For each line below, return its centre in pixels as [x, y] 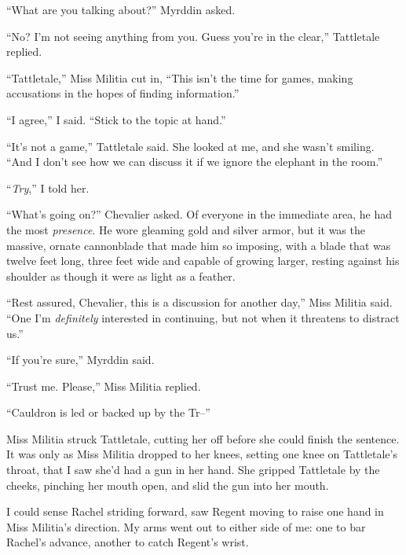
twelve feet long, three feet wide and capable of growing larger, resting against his [203, 261]
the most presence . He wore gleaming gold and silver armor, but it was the [186, 229]
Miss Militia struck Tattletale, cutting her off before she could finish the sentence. [203, 438]
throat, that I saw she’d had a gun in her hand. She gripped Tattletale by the [193, 470]
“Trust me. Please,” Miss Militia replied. [104, 386]
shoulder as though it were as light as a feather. [121, 276]
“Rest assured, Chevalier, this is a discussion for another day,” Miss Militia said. [199, 302]
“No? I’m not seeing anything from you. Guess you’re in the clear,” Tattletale [193, 36]
